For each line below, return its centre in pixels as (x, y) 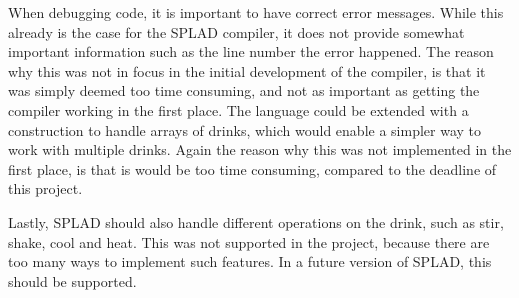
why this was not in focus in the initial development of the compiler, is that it (247, 70)
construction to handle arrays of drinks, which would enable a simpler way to (245, 129)
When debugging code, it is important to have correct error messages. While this (256, 12)
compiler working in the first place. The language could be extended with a (238, 109)
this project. (45, 188)
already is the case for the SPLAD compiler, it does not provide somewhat (236, 31)
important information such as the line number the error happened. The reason (251, 51)
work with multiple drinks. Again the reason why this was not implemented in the (260, 149)
